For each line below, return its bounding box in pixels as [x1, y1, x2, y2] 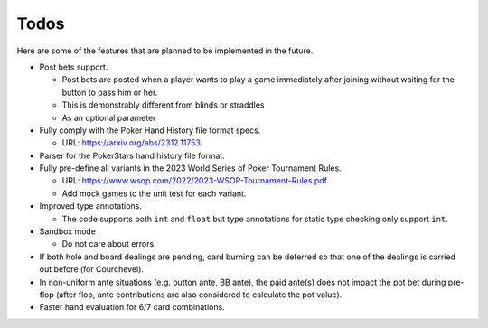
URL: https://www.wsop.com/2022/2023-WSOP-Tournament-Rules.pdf [61, 175, 328, 186]
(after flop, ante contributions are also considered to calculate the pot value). [55, 289, 343, 300]
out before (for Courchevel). [39, 264, 145, 275]
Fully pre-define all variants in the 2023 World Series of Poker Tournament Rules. [39, 163, 343, 173]
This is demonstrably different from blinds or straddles [61, 99, 266, 110]
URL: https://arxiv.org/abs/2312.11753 [61, 137, 201, 148]
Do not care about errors [61, 239, 155, 249]
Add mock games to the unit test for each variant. [61, 188, 247, 199]
